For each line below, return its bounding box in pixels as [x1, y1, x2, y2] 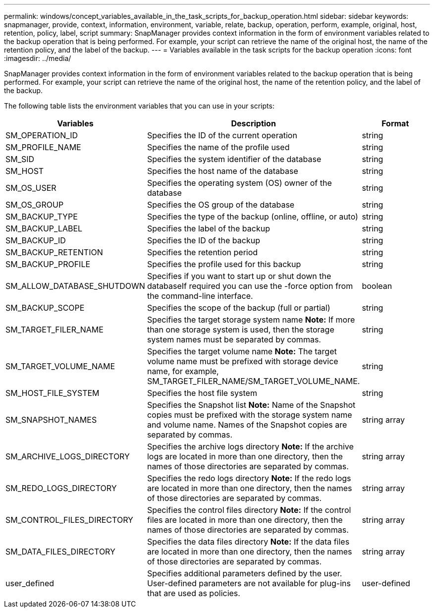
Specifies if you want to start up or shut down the [147, 271, 331, 281]
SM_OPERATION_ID [5, 130, 78, 140]
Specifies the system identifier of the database [147, 154, 322, 164]
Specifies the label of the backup [147, 223, 270, 233]
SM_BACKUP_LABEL [5, 223, 83, 233]
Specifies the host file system [147, 388, 257, 398]
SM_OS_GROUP [5, 200, 64, 210]
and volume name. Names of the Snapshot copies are [147, 420, 347, 430]
